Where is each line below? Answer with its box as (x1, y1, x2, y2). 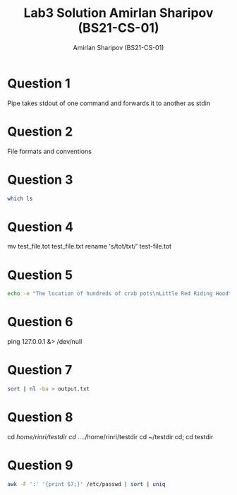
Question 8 (7, 410, 73, 425)
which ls (7, 195, 33, 202)
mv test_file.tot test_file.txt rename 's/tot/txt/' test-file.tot (7, 242, 171, 251)
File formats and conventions (7, 147, 92, 155)
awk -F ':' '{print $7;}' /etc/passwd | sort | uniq (7, 480, 166, 488)
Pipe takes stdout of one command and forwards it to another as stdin (7, 99, 210, 107)
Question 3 (7, 172, 73, 188)
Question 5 (7, 267, 73, 283)
